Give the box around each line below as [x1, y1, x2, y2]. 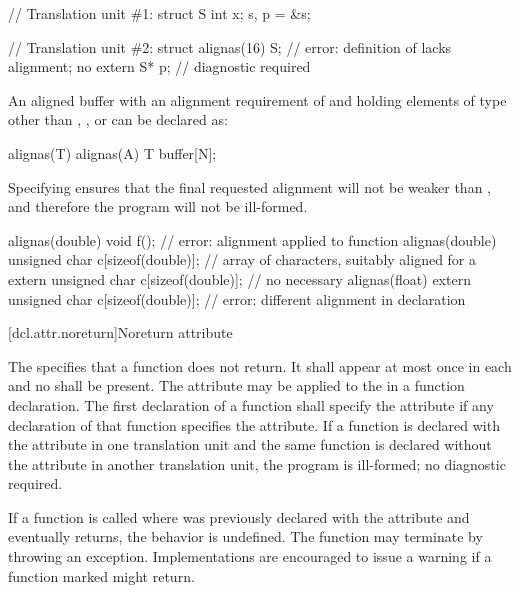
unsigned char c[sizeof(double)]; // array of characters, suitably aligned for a [8, 249, 477, 270]
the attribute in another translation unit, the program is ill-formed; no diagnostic [8, 453, 506, 474]
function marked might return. [8, 565, 195, 586]
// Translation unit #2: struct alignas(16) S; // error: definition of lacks [8, 36, 452, 57]
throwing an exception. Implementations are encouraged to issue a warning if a [8, 546, 492, 567]
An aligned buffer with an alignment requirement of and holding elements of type [8, 89, 507, 110]
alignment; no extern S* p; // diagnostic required [8, 56, 311, 77]
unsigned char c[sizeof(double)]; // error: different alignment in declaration [8, 288, 466, 309]
